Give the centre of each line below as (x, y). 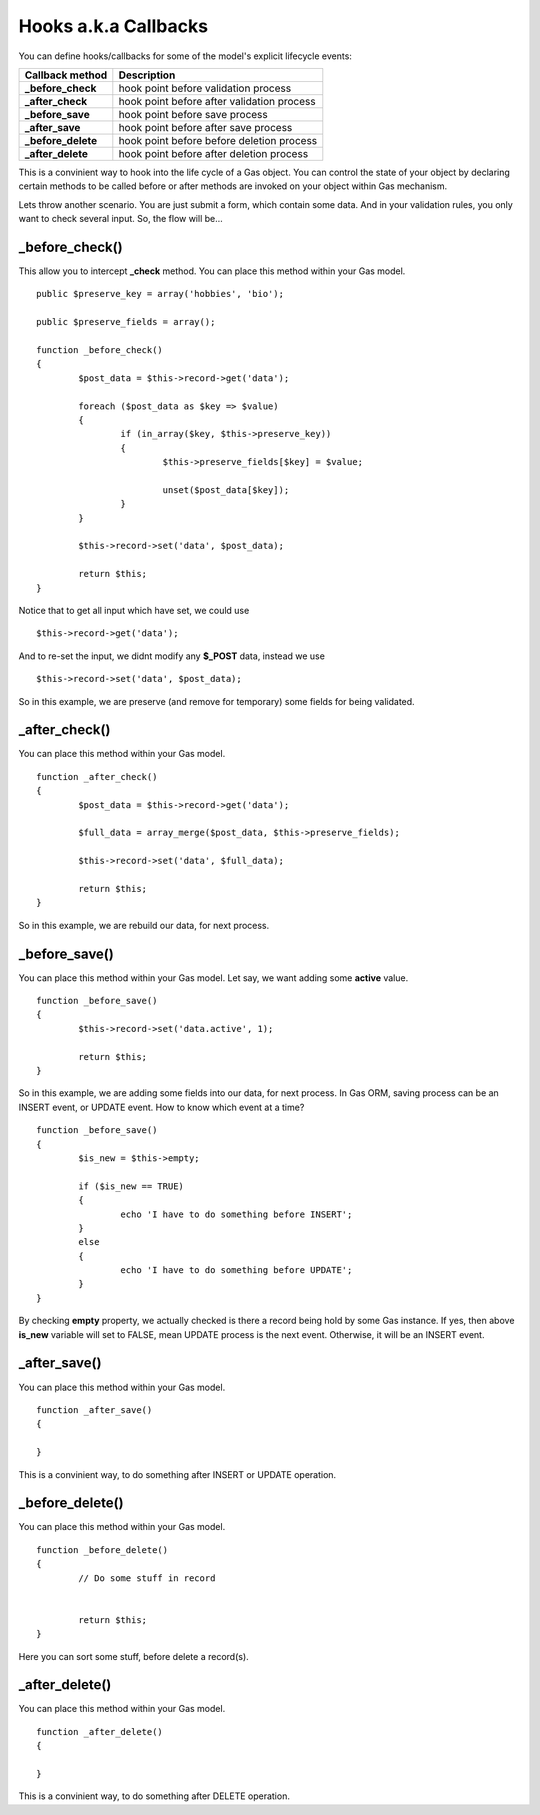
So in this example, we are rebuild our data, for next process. (144, 925)
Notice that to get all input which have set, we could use (134, 610)
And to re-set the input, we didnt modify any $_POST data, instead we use (171, 656)
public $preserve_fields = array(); (126, 322)
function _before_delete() (102, 1549)
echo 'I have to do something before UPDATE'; (236, 1270)
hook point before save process (193, 114)
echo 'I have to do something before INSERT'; (236, 1214)
